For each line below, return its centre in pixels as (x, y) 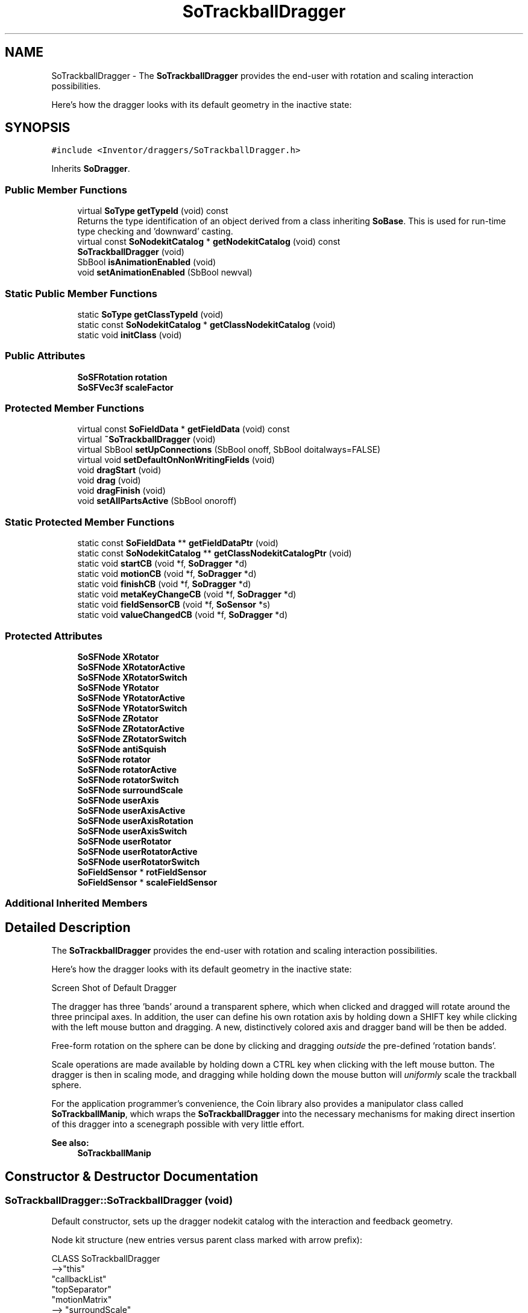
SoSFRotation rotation (122, 377)
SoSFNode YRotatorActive (131, 697)
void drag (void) (109, 480)
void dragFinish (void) (121, 491)
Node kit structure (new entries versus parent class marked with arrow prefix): (207, 1240)
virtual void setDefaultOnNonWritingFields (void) (176, 460)
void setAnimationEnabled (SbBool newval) (165, 272)
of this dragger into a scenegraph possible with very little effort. (178, 1124)
